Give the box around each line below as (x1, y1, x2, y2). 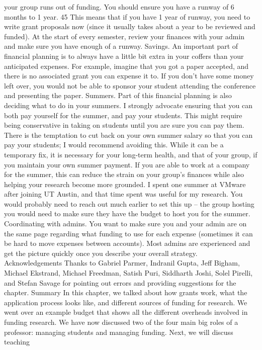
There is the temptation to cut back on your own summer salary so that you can (4, 129, 253, 140)
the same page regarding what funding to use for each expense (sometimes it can (4, 228, 253, 238)
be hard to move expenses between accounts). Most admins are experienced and (4, 238, 250, 248)
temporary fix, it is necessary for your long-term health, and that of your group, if (4, 149, 257, 159)
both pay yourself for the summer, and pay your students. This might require (4, 110, 242, 120)
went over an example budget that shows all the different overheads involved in (4, 307, 248, 317)
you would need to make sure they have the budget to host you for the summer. (4, 208, 250, 219)
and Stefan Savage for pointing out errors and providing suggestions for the (4, 277, 236, 288)
